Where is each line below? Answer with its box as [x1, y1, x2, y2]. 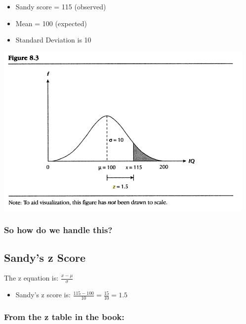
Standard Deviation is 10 [15, 35, 91, 45]
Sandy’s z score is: [15, 289, 71, 300]
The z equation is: [4, 273, 59, 283]
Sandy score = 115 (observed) [15, 1, 106, 11]
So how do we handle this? [4, 224, 113, 236]
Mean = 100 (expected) [15, 18, 87, 28]
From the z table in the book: [4, 311, 124, 323]
